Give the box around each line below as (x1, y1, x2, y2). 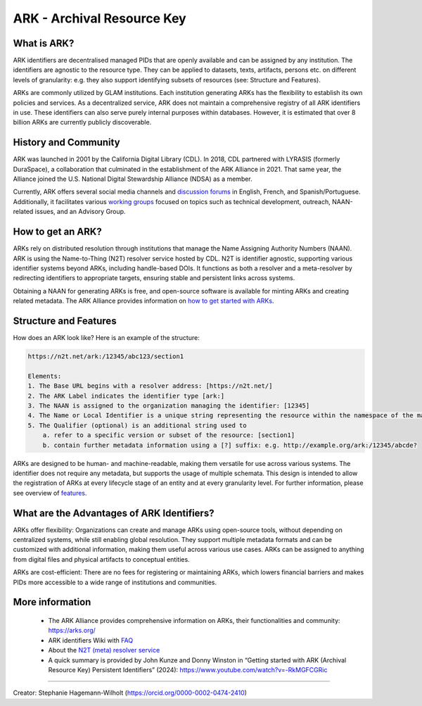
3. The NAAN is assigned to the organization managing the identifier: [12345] (27, 401, 310, 410)
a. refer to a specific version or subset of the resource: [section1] (42, 431, 295, 439)
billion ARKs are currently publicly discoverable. (13, 118, 152, 127)
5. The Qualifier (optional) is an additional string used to (27, 421, 247, 429)
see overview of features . (13, 488, 87, 497)
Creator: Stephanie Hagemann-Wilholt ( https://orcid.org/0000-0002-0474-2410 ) (13, 688, 248, 697)
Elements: (27, 372, 62, 380)
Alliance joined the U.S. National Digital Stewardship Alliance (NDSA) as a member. (13, 175, 252, 183)
